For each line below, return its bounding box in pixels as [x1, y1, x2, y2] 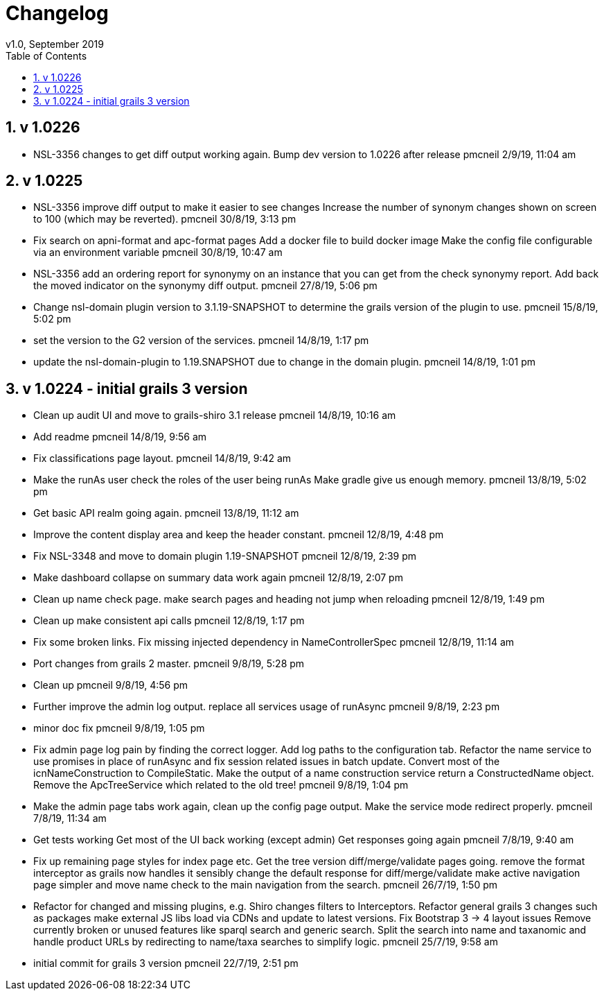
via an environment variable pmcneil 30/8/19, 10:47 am [33, 246, 283, 259]
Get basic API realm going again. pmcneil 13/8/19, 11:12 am [33, 507, 299, 520]
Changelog [6, 1, 109, 25]
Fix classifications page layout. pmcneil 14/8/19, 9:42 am [33, 452, 292, 465]
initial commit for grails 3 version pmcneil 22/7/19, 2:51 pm [33, 957, 299, 970]
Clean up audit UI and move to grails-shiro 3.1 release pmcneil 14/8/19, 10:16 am [33, 409, 396, 422]
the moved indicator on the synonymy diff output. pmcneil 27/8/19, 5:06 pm [33, 280, 377, 292]
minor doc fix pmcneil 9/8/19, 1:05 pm [33, 722, 205, 735]
